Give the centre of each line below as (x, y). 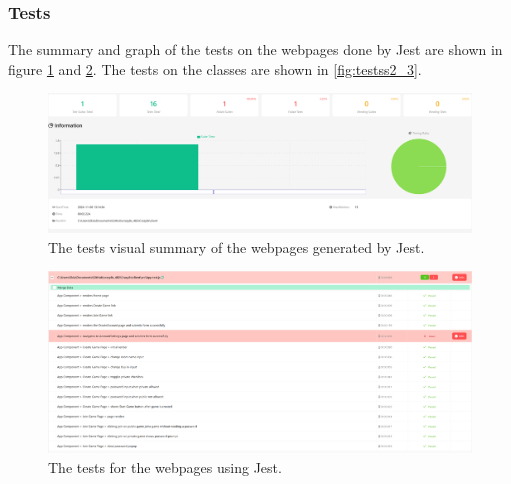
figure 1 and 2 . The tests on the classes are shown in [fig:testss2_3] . (215, 68)
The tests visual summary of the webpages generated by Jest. (236, 246)
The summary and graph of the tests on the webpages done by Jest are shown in (255, 49)
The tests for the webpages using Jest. (165, 466)
